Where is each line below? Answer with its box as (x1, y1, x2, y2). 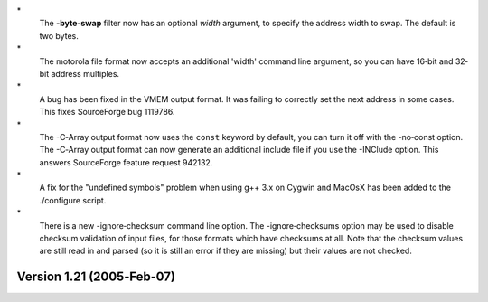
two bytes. (39, 30, 79, 41)
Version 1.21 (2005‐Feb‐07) (16, 269, 176, 285)
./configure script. (39, 194, 107, 205)
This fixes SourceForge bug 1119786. (39, 107, 175, 118)
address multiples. (51, 68, 120, 79)
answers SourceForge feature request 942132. (39, 156, 213, 167)
